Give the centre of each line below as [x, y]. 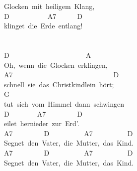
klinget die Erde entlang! [43, 26]
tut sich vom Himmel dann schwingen [64, 103]
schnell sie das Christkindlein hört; [59, 84]
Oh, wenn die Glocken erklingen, [56, 65]
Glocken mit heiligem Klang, [49, 6]
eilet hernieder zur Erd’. [42, 123]
